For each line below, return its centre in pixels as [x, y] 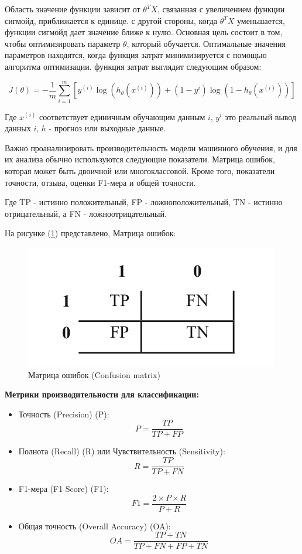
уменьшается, [261, 20]
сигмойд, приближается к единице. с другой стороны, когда [111, 20]
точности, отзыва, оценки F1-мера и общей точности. [100, 182]
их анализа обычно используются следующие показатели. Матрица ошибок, [140, 159]
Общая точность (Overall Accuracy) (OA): [95, 526]
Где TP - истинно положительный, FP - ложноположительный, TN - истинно [144, 202]
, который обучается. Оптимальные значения [206, 43]
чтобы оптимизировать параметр [63, 43]
